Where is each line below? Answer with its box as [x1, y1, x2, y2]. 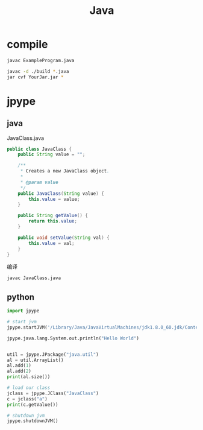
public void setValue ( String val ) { [17, 235, 110, 241]
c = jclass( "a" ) [7, 396, 48, 402]
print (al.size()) [7, 374, 51, 380]
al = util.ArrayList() [7, 357, 64, 363]
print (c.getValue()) [7, 402, 59, 408]
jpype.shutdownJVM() [7, 418, 59, 424]
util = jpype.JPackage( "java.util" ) [7, 351, 99, 358]
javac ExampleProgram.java [7, 57, 75, 63]
